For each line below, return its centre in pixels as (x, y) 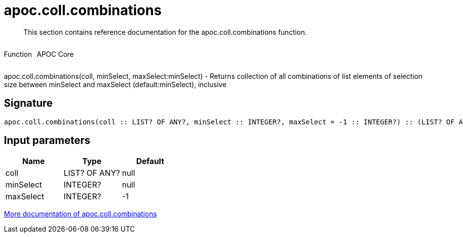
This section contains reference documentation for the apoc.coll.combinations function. (165, 32)
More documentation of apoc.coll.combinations (80, 214)
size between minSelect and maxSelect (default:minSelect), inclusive (115, 84)
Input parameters (47, 141)
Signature (28, 103)
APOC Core (55, 54)
